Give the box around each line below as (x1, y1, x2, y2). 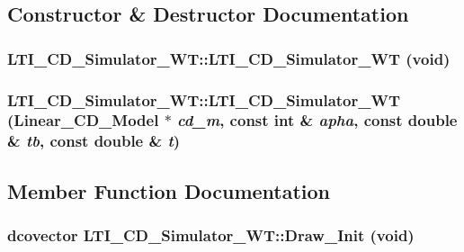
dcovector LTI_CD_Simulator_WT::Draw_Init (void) (7, 224, 415, 247)
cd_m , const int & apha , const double (177, 109, 458, 131)
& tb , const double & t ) (7, 130, 181, 152)
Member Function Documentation (7, 176, 331, 204)
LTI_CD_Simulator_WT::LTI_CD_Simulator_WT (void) (7, 47, 451, 69)
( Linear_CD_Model (7, 109, 159, 131)
